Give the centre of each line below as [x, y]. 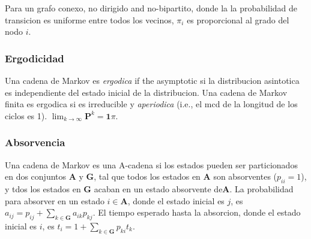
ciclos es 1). [26, 115]
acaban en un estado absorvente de [158, 188]
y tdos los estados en [43, 188]
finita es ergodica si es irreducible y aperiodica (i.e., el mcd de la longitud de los [151, 104]
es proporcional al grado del [238, 19]
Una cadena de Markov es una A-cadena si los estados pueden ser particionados [151, 164]
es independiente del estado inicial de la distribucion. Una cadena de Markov [146, 92]
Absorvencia [35, 142]
